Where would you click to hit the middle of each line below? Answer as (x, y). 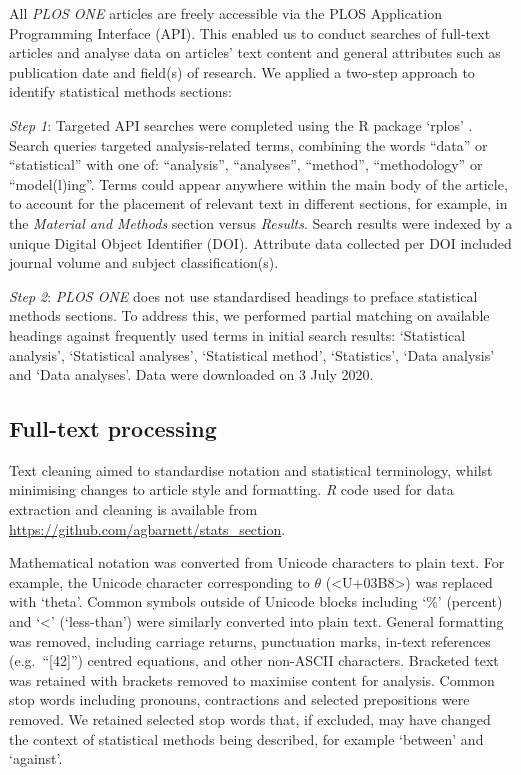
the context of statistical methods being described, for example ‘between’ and (246, 738)
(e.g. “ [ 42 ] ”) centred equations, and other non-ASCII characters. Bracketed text (254, 660)
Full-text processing (113, 428)
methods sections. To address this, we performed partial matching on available (249, 315)
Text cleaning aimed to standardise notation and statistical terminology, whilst (251, 469)
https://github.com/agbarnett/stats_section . (147, 528)
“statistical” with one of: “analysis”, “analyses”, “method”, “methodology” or (246, 164)
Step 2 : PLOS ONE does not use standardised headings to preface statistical (243, 295)
